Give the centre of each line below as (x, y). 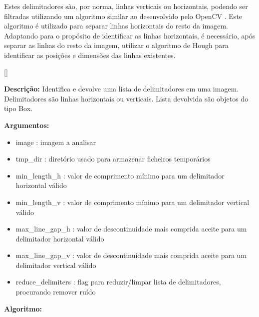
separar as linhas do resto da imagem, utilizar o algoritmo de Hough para (116, 45)
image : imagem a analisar (56, 142)
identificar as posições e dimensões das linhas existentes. (90, 55)
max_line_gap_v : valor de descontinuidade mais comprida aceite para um (131, 255)
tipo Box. (18, 108)
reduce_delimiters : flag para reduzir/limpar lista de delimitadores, (118, 282)
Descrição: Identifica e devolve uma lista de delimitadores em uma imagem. (122, 89)
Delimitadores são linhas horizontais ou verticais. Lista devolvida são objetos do (126, 98)
